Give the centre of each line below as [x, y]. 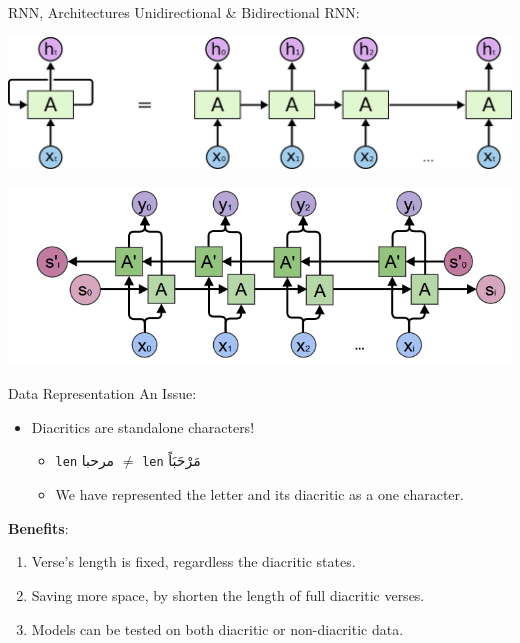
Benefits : [38, 527]
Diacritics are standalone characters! [143, 426]
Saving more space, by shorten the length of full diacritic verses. [228, 594]
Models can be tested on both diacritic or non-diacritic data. [217, 628]
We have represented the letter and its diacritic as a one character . [259, 494]
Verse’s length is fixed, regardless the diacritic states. [193, 561]
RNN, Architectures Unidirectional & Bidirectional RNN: [184, 12]
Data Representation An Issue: [102, 393]
